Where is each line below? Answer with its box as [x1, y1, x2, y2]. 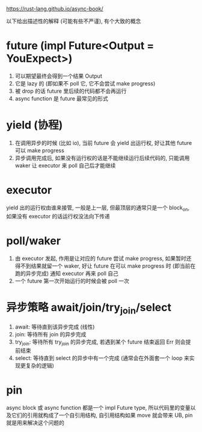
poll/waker [6, 234, 61, 247]
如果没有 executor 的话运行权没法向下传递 [6, 212, 110, 220]
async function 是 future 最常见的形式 [14, 94, 108, 102]
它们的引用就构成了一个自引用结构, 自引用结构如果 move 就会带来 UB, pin [11, 412, 193, 419]
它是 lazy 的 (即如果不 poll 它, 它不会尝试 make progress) [14, 79, 156, 87]
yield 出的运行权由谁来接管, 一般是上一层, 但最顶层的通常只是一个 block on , [6, 204, 190, 212]
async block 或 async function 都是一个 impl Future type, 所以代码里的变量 [6, 404, 191, 411]
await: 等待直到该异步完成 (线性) [14, 323, 95, 330]
